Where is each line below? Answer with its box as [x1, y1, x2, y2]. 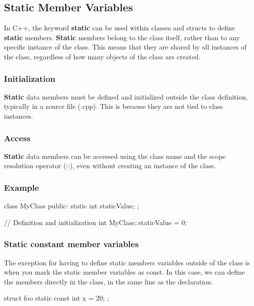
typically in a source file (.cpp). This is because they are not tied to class [4, 101, 223, 111]
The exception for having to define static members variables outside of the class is [4, 257, 250, 267]
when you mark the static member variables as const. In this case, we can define [4, 267, 245, 277]
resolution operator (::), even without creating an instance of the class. [4, 160, 216, 171]
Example [4, 181, 39, 193]
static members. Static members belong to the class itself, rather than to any [4, 32, 240, 42]
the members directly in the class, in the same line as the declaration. [4, 276, 213, 286]
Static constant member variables [4, 238, 139, 250]
